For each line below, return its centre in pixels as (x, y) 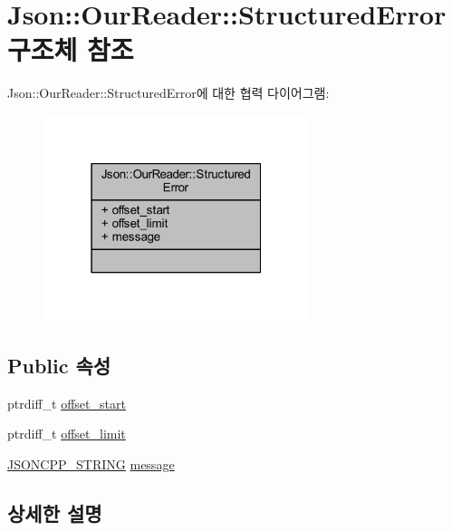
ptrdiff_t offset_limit (67, 434)
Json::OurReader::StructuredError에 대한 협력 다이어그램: (169, 93)
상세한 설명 (55, 513)
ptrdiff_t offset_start (67, 403)
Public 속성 (59, 366)
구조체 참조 (71, 49)
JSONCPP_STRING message (91, 464)
